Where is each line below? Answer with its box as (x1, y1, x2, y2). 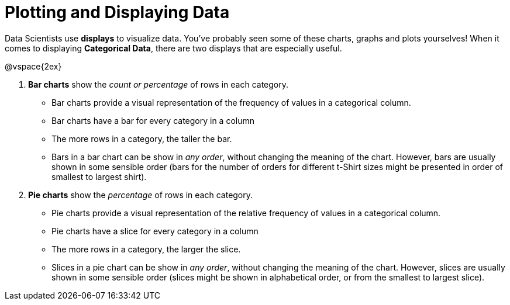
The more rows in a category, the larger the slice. (51, 244, 241, 254)
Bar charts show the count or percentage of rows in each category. (28, 79, 289, 89)
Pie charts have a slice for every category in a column (51, 226, 259, 236)
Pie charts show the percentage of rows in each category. (28, 189, 253, 200)
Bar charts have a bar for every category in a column (51, 115, 255, 126)
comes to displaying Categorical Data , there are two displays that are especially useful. (5, 43, 342, 53)
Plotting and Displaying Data (5, 2, 230, 22)
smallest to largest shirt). (51, 171, 147, 182)
